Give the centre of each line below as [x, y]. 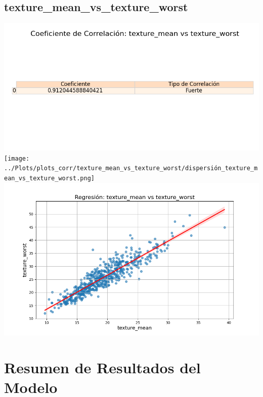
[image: [17, 158]
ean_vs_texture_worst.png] [49, 179]
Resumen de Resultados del [102, 367]
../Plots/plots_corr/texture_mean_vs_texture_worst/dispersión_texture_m [131, 168]
